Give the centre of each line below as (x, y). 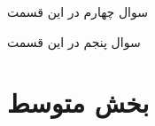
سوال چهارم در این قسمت (77, 12)
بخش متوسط (78, 102)
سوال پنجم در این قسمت (74, 41)
